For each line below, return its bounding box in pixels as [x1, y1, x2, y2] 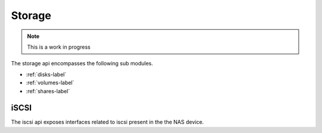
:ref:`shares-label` [26, 87, 70, 94]
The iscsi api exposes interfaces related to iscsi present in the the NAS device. [11, 119, 204, 126]
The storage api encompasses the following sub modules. [11, 60, 153, 67]
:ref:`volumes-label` [26, 79, 75, 86]
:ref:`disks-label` [26, 71, 67, 78]
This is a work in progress [27, 43, 91, 50]
